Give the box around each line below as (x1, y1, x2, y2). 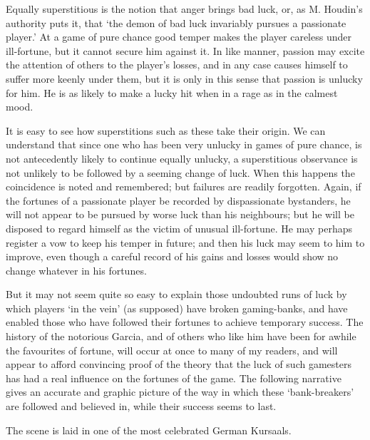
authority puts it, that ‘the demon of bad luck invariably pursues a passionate (6, 15, 346, 30)
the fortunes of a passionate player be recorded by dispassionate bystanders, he (6, 193, 351, 208)
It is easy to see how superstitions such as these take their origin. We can (6, 123, 326, 138)
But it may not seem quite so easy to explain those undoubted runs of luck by (6, 287, 347, 302)
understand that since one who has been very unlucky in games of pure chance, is (6, 137, 362, 152)
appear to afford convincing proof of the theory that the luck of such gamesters (6, 357, 351, 372)
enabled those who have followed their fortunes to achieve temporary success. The (6, 314, 364, 329)
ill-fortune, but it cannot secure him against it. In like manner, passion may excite (6, 43, 365, 58)
